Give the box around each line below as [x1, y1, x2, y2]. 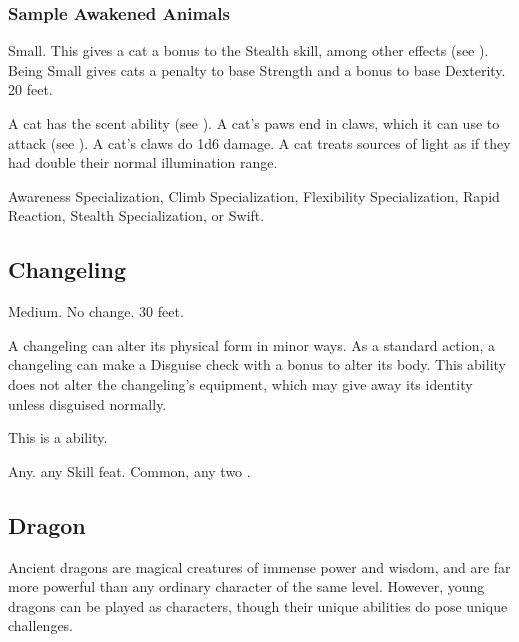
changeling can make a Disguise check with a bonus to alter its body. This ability [8, 354, 506, 375]
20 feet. [8, 79, 53, 100]
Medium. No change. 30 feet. [8, 301, 184, 322]
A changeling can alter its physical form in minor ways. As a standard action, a [8, 334, 496, 355]
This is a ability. [8, 427, 108, 448]
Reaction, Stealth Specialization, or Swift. [8, 205, 265, 226]
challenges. [8, 615, 74, 636]
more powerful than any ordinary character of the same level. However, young [8, 576, 485, 597]
